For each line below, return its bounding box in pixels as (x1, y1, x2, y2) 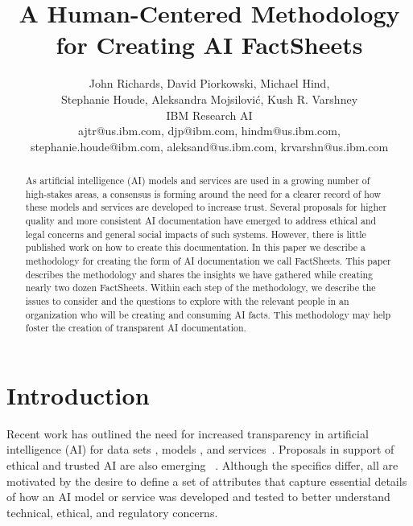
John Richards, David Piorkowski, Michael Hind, (89, 75, 330, 92)
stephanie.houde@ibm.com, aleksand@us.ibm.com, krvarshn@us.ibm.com (30, 138, 389, 154)
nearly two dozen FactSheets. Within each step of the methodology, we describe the (25, 281, 376, 294)
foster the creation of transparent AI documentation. (25, 321, 246, 335)
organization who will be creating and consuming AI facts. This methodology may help (25, 307, 391, 321)
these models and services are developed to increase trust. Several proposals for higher (25, 200, 387, 214)
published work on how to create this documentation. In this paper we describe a (25, 240, 366, 254)
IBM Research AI (166, 106, 253, 123)
